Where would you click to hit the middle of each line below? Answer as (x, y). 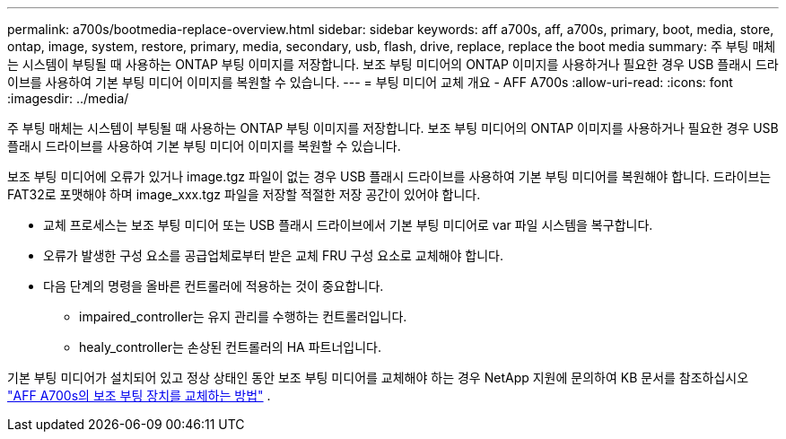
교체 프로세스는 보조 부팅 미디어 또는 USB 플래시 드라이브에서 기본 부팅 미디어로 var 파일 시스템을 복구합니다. (348, 225)
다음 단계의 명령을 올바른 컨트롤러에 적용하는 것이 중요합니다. (214, 286)
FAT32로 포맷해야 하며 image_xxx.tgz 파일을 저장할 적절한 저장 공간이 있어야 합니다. (244, 194)
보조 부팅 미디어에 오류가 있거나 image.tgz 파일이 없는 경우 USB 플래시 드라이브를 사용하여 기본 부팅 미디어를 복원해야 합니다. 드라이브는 (389, 176)
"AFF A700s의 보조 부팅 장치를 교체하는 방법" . (139, 395)
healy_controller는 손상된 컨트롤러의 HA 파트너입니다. (230, 347)
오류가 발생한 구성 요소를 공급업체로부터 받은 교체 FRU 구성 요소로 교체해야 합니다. (273, 255)
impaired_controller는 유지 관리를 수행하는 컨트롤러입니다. (243, 316)
